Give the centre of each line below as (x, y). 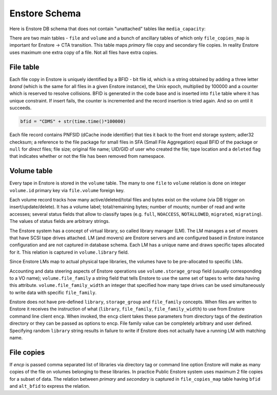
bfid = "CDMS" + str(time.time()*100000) (73, 121)
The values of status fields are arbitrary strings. (60, 221)
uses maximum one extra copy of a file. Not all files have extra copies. (84, 52)
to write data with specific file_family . (53, 293)
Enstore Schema (45, 13)
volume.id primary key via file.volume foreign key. (67, 190)
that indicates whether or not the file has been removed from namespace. (87, 156)
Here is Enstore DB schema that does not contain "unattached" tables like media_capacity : (107, 29)
